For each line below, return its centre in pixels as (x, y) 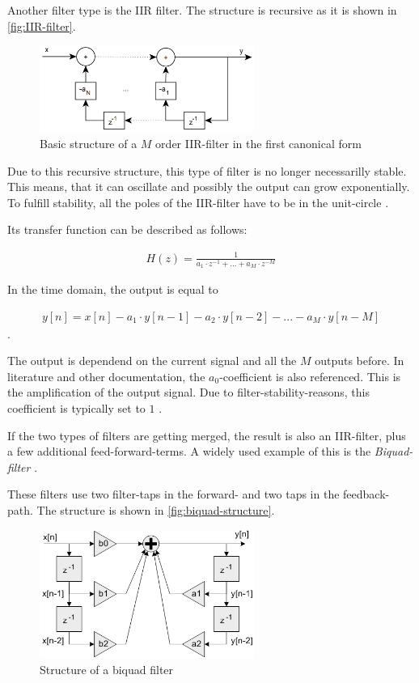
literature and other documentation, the (106, 376)
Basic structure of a (89, 143)
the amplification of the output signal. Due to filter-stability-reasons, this (188, 392)
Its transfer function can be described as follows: (127, 229)
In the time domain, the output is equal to (113, 289)
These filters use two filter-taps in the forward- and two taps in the (174, 494)
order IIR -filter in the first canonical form (258, 143)
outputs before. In (360, 361)
